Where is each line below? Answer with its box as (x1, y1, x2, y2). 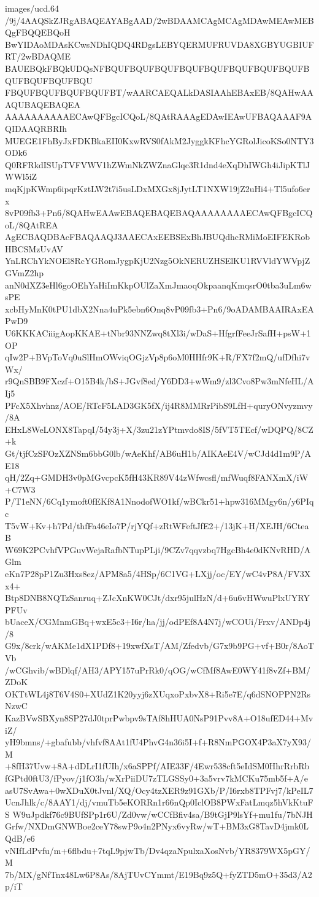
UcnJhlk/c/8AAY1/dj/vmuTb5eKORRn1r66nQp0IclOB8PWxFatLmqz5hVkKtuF (5, 796, 313, 809)
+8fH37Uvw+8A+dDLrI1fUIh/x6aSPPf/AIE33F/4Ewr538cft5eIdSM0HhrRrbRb (5, 759, 310, 772)
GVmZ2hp (5, 266, 44, 279)
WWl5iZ (5, 170, 37, 183)
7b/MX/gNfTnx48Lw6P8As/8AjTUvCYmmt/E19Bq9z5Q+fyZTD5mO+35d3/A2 (5, 868, 312, 880)
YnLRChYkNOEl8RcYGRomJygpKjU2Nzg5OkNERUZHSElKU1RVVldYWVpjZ (5, 254, 310, 267)
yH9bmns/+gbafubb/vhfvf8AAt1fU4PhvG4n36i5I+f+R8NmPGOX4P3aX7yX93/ (5, 736, 311, 748)
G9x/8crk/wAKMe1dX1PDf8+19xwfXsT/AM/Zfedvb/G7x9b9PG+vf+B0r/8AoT (5, 639, 314, 652)
